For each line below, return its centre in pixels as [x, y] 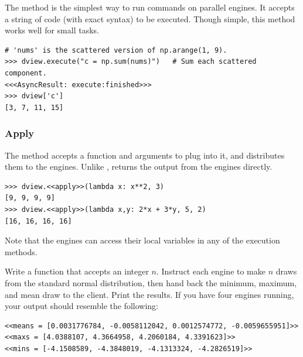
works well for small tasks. [52, 30]
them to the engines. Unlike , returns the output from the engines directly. [139, 167]
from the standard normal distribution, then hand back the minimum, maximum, [151, 282]
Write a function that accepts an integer [77, 271]
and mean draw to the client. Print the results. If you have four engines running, [149, 294]
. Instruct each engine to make [211, 271]
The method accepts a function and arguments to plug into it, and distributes [145, 155]
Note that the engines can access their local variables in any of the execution [142, 240]
